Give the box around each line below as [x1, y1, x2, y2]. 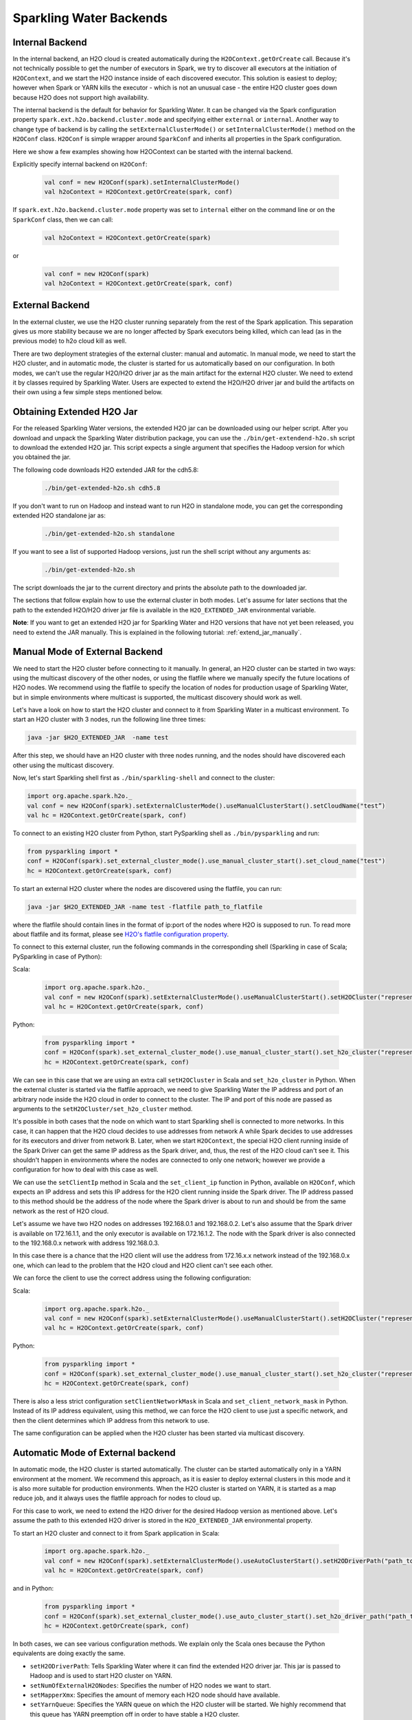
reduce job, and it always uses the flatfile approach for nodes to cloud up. [12, 1494, 222, 1503]
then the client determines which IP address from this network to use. [12, 1416, 210, 1424]
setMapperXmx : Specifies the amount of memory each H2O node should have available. [30, 1690, 281, 1699]
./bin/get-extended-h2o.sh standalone [44, 530, 175, 538]
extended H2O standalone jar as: [12, 511, 106, 519]
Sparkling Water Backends [12, 10, 168, 25]
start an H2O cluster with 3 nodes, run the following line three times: [12, 716, 206, 724]
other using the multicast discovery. [12, 761, 115, 769]
